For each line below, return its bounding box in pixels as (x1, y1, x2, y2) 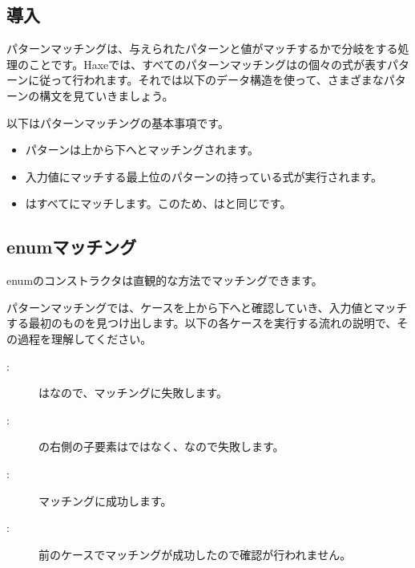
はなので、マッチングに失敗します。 (38, 384, 228, 401)
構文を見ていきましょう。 (39, 87, 174, 103)
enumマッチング (6, 234, 137, 259)
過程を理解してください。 (17, 330, 152, 347)
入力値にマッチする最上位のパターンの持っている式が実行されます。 (25, 168, 382, 185)
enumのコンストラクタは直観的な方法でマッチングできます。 (6, 272, 323, 289)
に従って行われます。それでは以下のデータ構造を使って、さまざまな (28, 71, 384, 88)
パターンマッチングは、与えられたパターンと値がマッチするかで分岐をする (6, 40, 398, 57)
